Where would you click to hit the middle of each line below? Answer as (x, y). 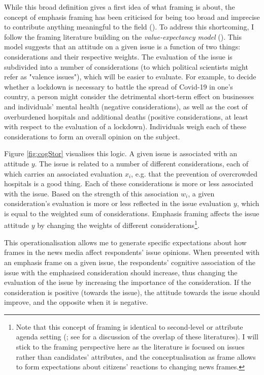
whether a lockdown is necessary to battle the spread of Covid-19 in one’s (119, 86)
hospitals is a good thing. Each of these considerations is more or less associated (129, 183)
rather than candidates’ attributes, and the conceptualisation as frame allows (136, 356)
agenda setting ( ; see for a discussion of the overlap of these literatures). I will (137, 337)
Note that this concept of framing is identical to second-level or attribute (129, 326)
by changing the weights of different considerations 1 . (118, 224)
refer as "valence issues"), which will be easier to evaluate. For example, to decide (130, 77)
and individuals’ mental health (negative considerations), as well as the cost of (126, 106)
